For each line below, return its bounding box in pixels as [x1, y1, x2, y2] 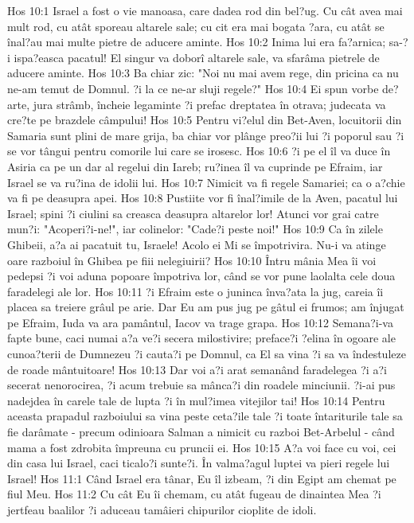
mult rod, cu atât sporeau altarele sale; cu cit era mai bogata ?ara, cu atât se [7, 18, 385, 34]
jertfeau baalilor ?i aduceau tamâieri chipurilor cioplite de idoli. [7, 502, 317, 517]
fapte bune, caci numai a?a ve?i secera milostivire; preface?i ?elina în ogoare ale [7, 330, 396, 346]
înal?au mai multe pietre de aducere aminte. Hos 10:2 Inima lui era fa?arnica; [7, 33, 386, 50]
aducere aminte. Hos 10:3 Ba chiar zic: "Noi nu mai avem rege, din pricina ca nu [7, 64, 399, 81]
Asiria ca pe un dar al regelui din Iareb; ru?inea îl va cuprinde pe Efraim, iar [7, 158, 383, 174]
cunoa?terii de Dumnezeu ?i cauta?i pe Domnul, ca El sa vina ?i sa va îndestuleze [7, 345, 406, 362]
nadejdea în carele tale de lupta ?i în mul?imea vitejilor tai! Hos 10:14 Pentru [7, 392, 385, 408]
